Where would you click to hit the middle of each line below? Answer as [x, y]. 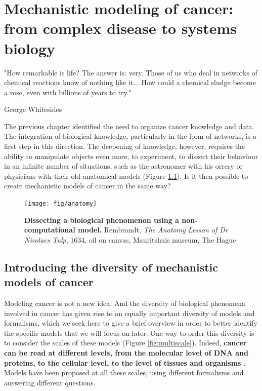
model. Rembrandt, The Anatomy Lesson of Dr [153, 230]
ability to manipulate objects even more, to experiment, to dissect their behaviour [131, 156]
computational [50, 230]
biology [30, 48]
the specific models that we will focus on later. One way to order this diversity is [129, 333]
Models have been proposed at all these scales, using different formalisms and [124, 373]
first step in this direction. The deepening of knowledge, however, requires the [125, 146]
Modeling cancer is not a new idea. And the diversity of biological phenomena [125, 303]
